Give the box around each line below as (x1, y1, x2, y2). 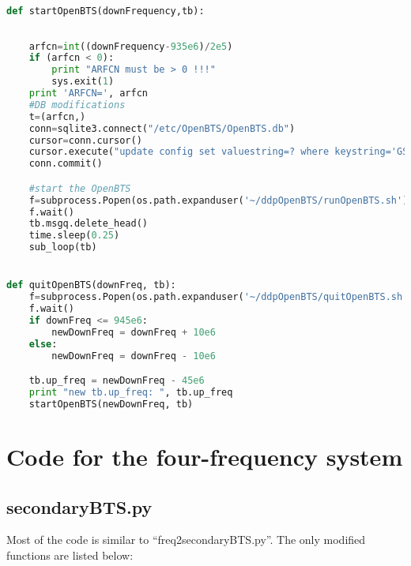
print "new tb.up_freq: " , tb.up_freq (28, 387, 233, 398)
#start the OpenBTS (28, 182, 131, 194)
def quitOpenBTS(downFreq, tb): (6, 279, 176, 291)
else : (28, 338, 58, 350)
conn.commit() (28, 158, 103, 170)
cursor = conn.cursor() (28, 134, 142, 146)
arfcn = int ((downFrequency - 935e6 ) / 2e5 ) (28, 40, 233, 52)
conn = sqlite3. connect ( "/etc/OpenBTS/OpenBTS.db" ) (28, 122, 296, 134)
